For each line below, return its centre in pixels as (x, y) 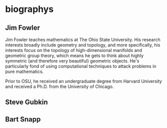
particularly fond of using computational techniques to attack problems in (81, 66)
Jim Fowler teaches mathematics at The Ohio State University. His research (83, 39)
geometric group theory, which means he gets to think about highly (74, 55)
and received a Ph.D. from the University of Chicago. (59, 86)
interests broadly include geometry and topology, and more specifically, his (83, 45)
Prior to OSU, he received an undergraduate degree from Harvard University (84, 81)
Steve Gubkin (27, 102)
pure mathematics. (24, 71)
